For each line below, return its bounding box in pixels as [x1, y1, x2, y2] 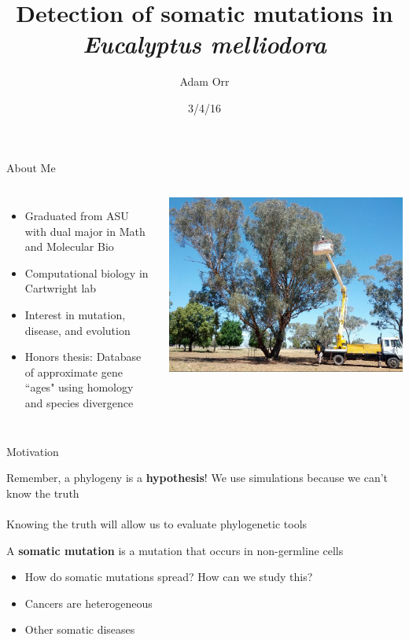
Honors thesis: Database [24, 348, 142, 365]
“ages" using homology [24, 379, 134, 395]
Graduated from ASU [24, 208, 129, 224]
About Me [6, 159, 56, 175]
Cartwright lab [24, 280, 97, 296]
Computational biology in [24, 264, 149, 281]
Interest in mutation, [24, 307, 126, 323]
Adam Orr [179, 73, 230, 90]
